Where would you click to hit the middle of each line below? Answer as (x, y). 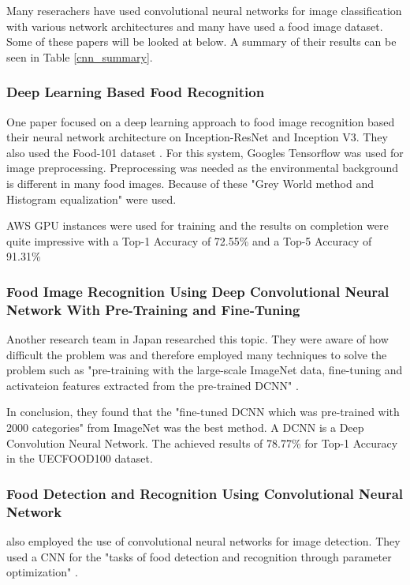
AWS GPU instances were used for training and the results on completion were (198, 225)
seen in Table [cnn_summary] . (80, 56)
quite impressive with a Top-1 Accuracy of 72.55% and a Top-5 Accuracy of (189, 240)
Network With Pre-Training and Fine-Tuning (153, 309)
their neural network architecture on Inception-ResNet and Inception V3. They (197, 137)
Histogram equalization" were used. (91, 199)
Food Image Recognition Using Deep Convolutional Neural (198, 291)
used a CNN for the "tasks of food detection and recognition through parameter (199, 556)
